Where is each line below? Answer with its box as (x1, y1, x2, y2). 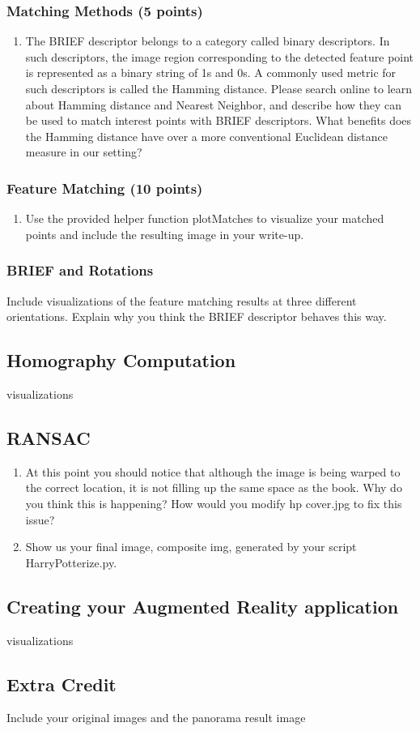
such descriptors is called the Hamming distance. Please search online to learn (25, 80, 413, 96)
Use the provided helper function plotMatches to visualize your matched (25, 210, 384, 227)
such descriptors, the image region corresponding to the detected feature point (25, 48, 414, 65)
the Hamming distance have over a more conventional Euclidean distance (25, 127, 388, 144)
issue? (25, 511, 55, 528)
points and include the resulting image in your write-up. (25, 225, 304, 242)
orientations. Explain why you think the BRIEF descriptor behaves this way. (6, 308, 387, 325)
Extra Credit (6, 671, 117, 696)
